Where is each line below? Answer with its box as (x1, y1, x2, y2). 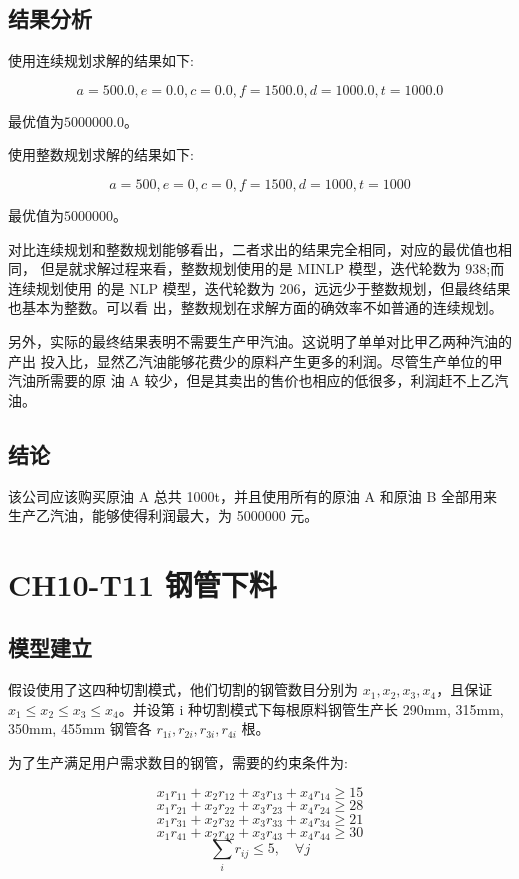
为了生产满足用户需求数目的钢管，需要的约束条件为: (8, 752, 348, 773)
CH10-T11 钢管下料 (8, 563, 277, 604)
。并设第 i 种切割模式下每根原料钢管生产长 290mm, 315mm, (118, 698, 504, 719)
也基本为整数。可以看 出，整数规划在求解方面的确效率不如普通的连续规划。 (8, 297, 503, 318)
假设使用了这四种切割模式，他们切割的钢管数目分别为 (8, 679, 358, 700)
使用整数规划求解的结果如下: (8, 144, 194, 165)
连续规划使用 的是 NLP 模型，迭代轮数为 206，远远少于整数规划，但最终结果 (8, 277, 511, 298)
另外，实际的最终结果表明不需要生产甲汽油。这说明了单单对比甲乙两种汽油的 (8, 330, 512, 351)
